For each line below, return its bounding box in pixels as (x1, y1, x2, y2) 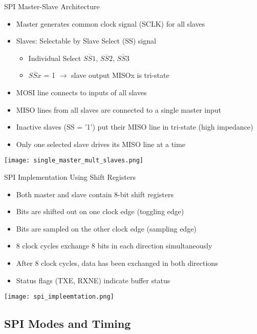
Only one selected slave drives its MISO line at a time (16, 138, 185, 149)
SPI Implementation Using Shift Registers (4, 172, 136, 182)
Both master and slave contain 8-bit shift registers (16, 189, 174, 199)
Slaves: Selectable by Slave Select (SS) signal (16, 35, 156, 46)
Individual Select (28, 52, 81, 63)
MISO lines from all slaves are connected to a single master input (16, 104, 222, 115)
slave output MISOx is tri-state (71, 70, 169, 80)
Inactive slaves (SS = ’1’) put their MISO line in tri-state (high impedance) (16, 121, 253, 132)
